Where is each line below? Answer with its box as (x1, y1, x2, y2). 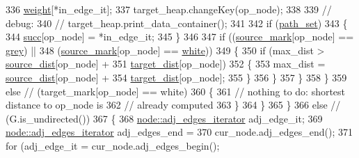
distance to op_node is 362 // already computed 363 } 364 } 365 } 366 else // (6, 97, 341, 112)
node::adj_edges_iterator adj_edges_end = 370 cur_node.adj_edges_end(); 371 (6, 125, 353, 139)
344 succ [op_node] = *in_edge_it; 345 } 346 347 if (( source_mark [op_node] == (6, 29, 354, 44)
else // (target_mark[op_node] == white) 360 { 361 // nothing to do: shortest (6, 84, 346, 98)
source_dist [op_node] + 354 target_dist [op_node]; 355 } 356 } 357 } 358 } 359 (6, 70, 347, 84)
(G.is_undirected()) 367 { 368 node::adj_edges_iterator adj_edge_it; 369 (6, 111, 323, 125)
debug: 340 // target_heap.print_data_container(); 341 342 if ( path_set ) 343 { (6, 15, 348, 30)
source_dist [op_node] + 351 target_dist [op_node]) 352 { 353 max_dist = (6, 56, 326, 71)
